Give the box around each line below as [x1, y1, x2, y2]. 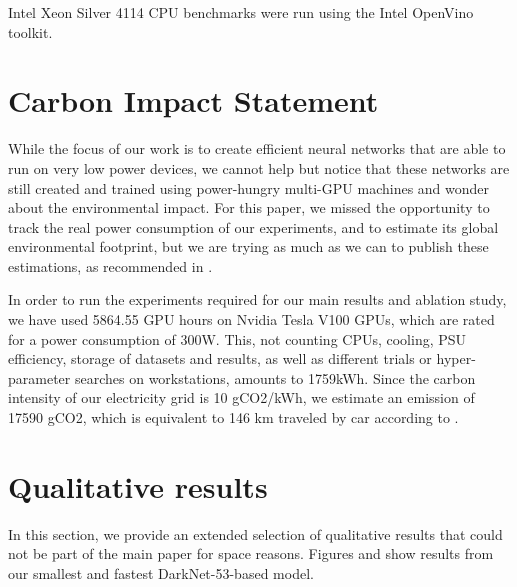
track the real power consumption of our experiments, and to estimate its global [8, 216, 499, 237]
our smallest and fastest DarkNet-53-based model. [8, 562, 314, 583]
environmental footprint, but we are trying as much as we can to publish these [8, 236, 489, 257]
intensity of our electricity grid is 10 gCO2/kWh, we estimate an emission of [8, 387, 475, 408]
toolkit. [8, 21, 53, 42]
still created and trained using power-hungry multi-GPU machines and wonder [8, 177, 490, 198]
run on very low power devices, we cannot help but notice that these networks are [8, 157, 510, 178]
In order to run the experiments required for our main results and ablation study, [8, 289, 507, 310]
